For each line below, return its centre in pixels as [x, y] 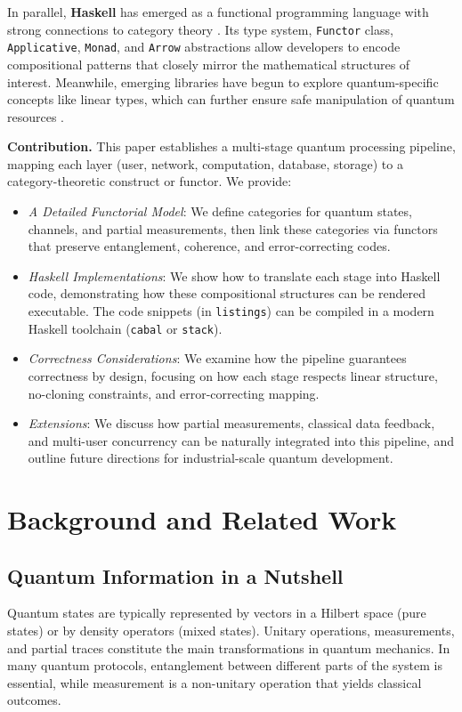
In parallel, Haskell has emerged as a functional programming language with [218, 12]
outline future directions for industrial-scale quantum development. [211, 458]
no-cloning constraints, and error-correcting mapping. [174, 393]
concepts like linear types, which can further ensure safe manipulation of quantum [231, 99]
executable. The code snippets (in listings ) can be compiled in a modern [231, 311]
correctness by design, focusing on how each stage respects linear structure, [233, 375]
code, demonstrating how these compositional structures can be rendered [227, 293]
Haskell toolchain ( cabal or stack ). [125, 328]
